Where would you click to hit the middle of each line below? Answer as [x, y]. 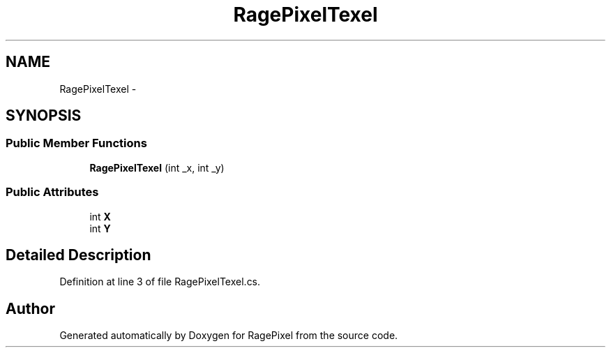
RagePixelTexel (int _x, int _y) [157, 167]
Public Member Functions [76, 143]
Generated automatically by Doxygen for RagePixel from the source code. [229, 336]
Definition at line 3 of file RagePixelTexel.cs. [160, 282]
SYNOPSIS [44, 116]
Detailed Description [78, 255]
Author [30, 308]
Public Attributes [52, 192]
